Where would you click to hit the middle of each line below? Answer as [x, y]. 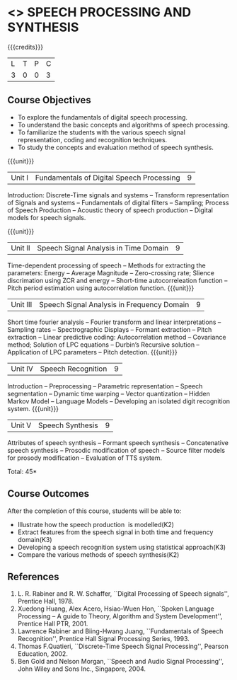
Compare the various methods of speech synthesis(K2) [98, 554]
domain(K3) [35, 539]
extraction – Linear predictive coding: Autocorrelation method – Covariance [117, 337]
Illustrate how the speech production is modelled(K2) [96, 524]
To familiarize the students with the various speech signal [102, 132]
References [33, 576]
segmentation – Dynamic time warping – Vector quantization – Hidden [109, 393]
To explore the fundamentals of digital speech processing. [103, 117]
